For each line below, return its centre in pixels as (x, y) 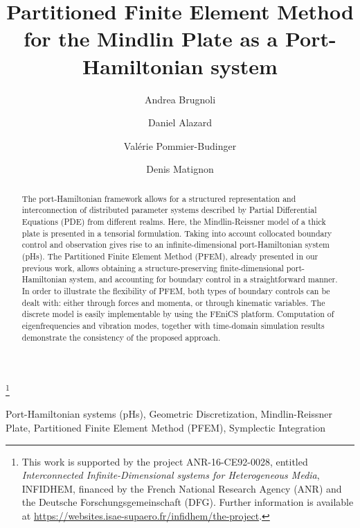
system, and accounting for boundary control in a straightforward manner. (204, 279)
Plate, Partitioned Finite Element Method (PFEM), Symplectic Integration (165, 428)
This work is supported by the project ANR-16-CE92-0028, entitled (165, 461)
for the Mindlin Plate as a (151, 39)
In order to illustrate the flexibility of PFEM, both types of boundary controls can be (176, 290)
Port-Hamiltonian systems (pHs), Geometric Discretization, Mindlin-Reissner (169, 414)
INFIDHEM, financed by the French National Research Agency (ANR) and (182, 488)
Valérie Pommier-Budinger (180, 145)
